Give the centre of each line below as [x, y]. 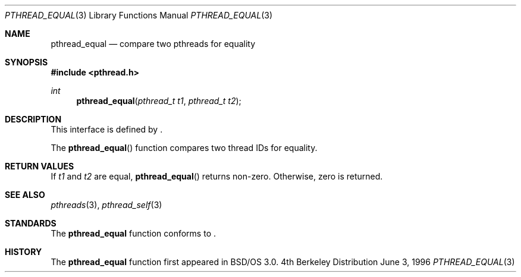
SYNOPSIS [26, 62]
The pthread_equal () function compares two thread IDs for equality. [184, 148]
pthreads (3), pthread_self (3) [106, 205]
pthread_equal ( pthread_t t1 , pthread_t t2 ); [159, 101]
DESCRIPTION [33, 119]
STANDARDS [31, 223]
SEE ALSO [25, 195]
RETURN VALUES [40, 166]
